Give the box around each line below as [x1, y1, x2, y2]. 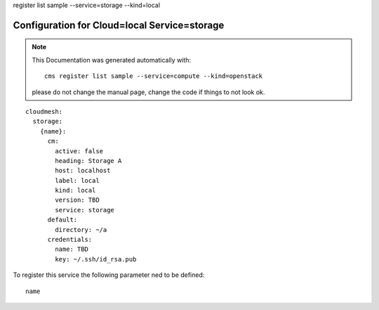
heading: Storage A [55, 157, 122, 164]
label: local [55, 176, 100, 184]
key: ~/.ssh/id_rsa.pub [55, 255, 137, 263]
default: [47, 216, 78, 224]
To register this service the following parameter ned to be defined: [13, 271, 205, 279]
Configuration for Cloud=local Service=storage [13, 19, 225, 31]
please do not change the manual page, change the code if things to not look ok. [32, 88, 265, 96]
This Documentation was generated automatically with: [32, 56, 192, 64]
